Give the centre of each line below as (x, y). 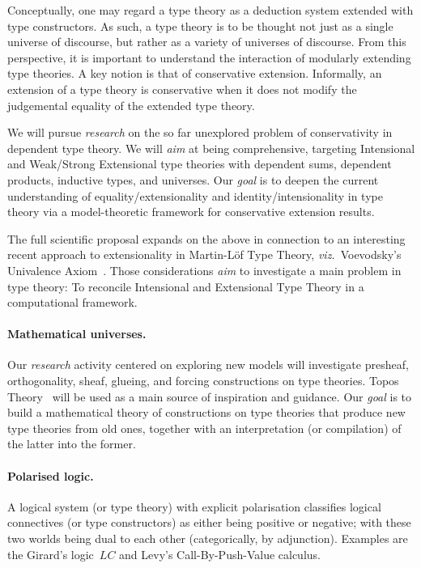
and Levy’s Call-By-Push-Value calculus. (220, 554)
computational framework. (72, 302)
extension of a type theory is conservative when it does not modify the (182, 89)
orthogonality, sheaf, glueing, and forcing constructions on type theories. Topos (203, 381)
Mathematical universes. (77, 334)
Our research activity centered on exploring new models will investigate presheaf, (208, 365)
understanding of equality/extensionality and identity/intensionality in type (195, 195)
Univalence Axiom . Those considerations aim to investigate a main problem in (204, 270)
